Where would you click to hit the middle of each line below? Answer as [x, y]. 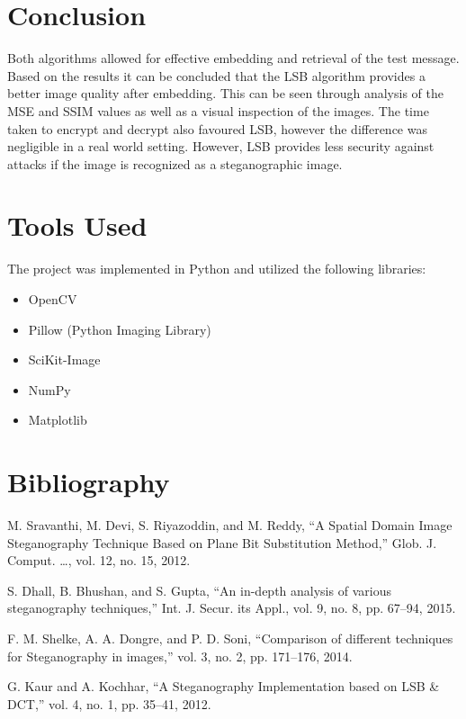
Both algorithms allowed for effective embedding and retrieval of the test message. [233, 58]
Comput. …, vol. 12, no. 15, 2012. [99, 560]
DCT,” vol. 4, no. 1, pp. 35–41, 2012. [109, 703]
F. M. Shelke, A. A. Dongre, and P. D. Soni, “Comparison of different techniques [230, 638]
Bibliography [89, 482]
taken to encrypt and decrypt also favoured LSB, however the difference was [217, 128]
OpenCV [53, 299]
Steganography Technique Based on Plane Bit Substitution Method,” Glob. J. [222, 542]
